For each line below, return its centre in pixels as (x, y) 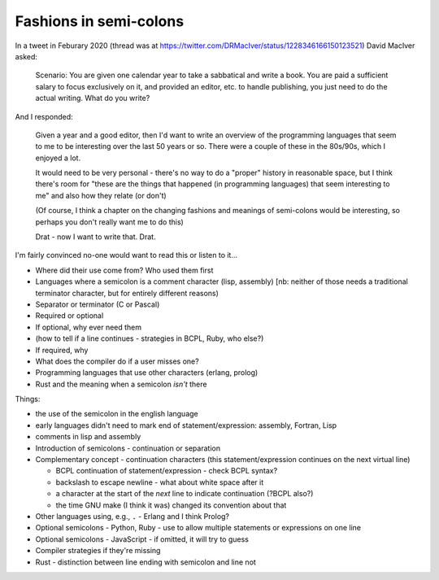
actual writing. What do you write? (93, 98)
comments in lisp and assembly (88, 437)
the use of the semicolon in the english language (117, 414)
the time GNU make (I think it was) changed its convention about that (171, 505)
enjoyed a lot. (58, 158)
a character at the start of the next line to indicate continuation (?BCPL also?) (185, 494)
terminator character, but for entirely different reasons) (127, 293)
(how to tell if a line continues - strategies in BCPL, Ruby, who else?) (150, 338)
